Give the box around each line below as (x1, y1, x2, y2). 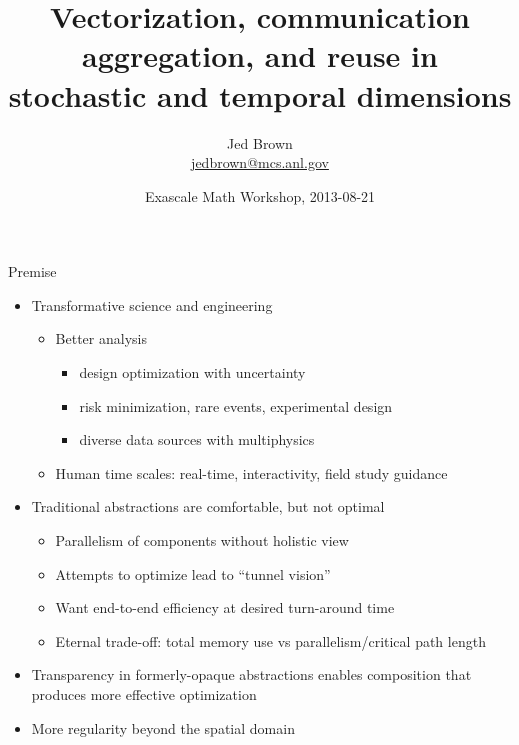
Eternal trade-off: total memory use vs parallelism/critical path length (55, 630, 486, 651)
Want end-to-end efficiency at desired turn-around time (55, 597, 395, 618)
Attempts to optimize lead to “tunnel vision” (55, 563, 331, 584)
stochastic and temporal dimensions (8, 74, 512, 115)
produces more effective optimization (31, 684, 257, 704)
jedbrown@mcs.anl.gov (191, 152, 329, 173)
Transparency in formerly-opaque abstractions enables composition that (31, 664, 472, 685)
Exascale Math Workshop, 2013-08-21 (144, 185, 376, 206)
